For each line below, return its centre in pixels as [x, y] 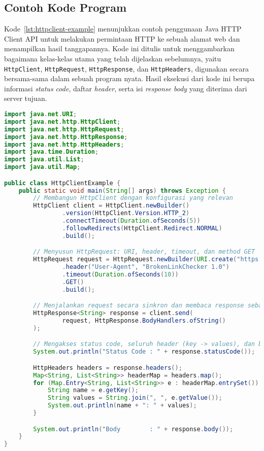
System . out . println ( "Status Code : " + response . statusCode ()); [144, 352]
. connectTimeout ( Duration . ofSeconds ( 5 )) [131, 221]
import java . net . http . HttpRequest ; [64, 129]
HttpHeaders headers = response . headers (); [108, 368]
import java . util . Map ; [42, 167]
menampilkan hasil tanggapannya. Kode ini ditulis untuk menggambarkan [119, 48]
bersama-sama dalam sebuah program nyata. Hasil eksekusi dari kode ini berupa [129, 78]
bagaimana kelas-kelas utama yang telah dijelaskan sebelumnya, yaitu [113, 58]
